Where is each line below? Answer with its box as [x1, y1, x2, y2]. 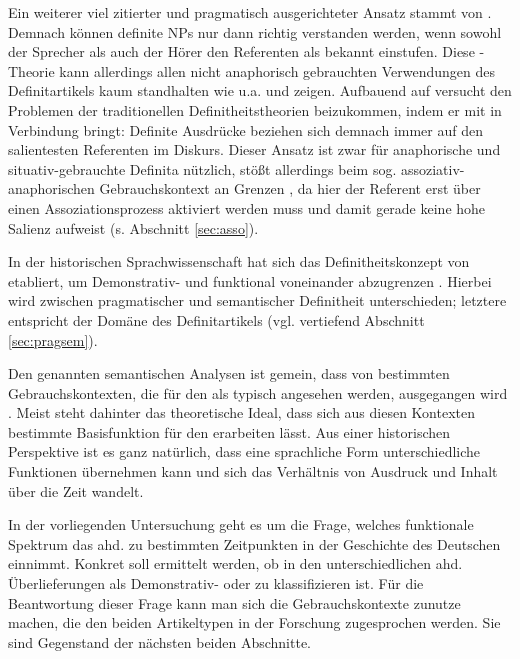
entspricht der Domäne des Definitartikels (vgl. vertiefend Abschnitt [8, 309, 425, 330]
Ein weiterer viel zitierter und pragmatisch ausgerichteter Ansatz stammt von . [8, 2, 492, 22]
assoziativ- [400, 158, 465, 179]
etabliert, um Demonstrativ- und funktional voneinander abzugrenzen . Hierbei [8, 270, 492, 291]
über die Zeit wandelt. [8, 480, 144, 501]
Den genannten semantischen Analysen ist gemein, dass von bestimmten [8, 363, 450, 384]
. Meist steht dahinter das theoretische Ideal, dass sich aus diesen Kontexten [8, 402, 475, 423]
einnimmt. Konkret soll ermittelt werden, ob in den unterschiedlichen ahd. [8, 553, 463, 574]
